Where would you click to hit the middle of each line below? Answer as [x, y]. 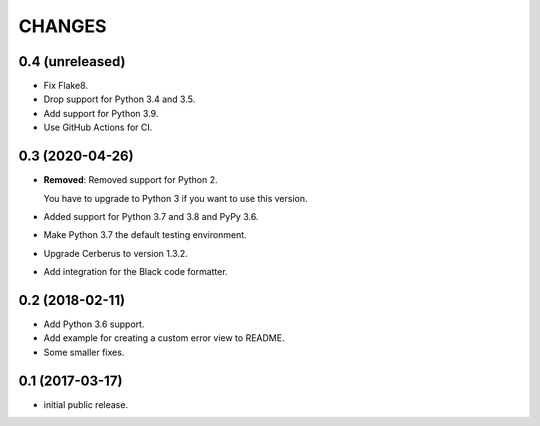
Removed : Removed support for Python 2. [131, 180]
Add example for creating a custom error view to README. [164, 338]
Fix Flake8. [66, 86]
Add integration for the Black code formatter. [136, 272]
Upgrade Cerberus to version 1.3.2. [116, 253]
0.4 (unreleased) [72, 61]
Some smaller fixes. [84, 352]
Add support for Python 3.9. [101, 113]
